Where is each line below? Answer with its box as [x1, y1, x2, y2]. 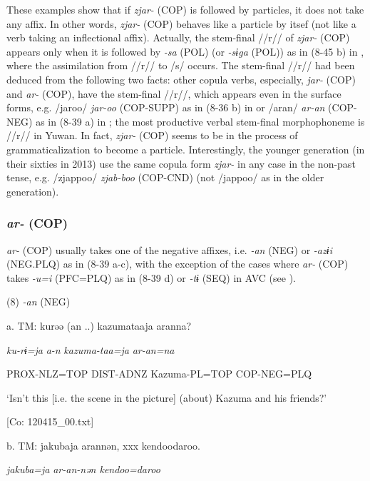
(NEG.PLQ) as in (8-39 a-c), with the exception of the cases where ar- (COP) [6, 256, 349, 271]
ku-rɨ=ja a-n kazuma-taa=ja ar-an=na [6, 342, 175, 357]
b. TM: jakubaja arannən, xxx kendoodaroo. [6, 437, 200, 452]
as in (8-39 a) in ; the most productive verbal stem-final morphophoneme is [36, 113, 365, 128]
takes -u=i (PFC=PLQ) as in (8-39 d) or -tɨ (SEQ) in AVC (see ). [6, 270, 296, 285]
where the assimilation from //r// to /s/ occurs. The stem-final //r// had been [6, 58, 355, 73]
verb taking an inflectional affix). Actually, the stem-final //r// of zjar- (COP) [6, 30, 350, 45]
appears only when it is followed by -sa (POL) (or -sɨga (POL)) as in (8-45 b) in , [6, 44, 364, 59]
